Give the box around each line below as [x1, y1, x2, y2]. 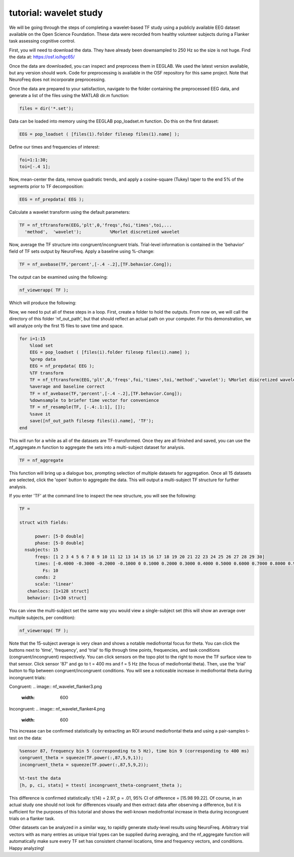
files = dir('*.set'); [19, 106, 74, 111]
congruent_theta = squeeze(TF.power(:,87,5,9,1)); [19, 755, 144, 760]
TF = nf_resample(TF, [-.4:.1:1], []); [29, 404, 126, 410]
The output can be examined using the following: [9, 274, 108, 280]
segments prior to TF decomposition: [9, 183, 84, 189]
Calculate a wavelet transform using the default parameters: [9, 209, 130, 215]
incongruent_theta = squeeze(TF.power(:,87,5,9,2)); [19, 762, 149, 767]
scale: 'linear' [35, 581, 74, 587]
